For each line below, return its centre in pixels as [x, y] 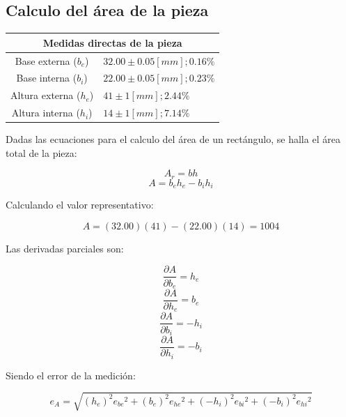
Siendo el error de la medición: [71, 375]
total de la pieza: [41, 152]
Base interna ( [47, 78]
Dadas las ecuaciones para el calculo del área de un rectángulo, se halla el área [173, 139]
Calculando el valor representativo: [80, 205]
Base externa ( [46, 60]
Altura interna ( [46, 113]
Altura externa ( [46, 95]
